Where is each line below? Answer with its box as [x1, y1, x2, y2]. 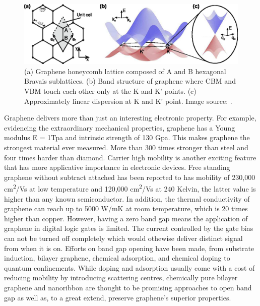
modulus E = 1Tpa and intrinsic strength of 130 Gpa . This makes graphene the [4, 132, 250, 143]
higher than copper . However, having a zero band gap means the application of [4, 213, 248, 223]
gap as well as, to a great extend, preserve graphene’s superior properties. [4, 292, 231, 302]
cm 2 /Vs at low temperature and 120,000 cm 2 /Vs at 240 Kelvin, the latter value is [4, 182, 256, 194]
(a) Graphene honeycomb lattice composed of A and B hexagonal [24, 66, 226, 76]
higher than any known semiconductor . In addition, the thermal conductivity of [4, 193, 250, 204]
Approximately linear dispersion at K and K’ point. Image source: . [24, 95, 232, 106]
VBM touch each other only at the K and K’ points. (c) [24, 86, 197, 96]
